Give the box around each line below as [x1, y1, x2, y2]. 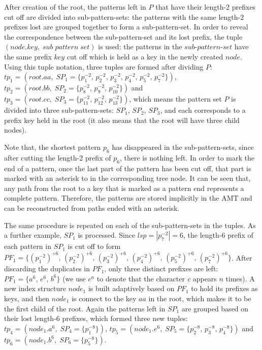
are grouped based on [181, 303, 249, 313]
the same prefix [4, 51, 52, 61]
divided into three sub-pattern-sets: [4, 105, 114, 115]
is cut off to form [68, 241, 121, 251]
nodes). [4, 124, 27, 135]
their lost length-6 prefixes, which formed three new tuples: [4, 313, 188, 324]
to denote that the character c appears [96, 273, 217, 283]
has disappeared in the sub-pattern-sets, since [112, 141, 254, 152]
